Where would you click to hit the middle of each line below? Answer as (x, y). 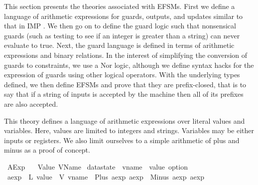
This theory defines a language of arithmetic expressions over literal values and (125, 120)
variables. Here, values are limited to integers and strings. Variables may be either (129, 130)
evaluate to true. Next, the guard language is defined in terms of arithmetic (119, 45)
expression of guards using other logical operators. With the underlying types (122, 75)
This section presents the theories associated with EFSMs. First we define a (120, 6)
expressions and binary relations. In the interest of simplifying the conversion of (126, 55)
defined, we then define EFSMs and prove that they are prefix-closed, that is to (125, 84)
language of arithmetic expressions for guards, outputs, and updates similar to (124, 16)
